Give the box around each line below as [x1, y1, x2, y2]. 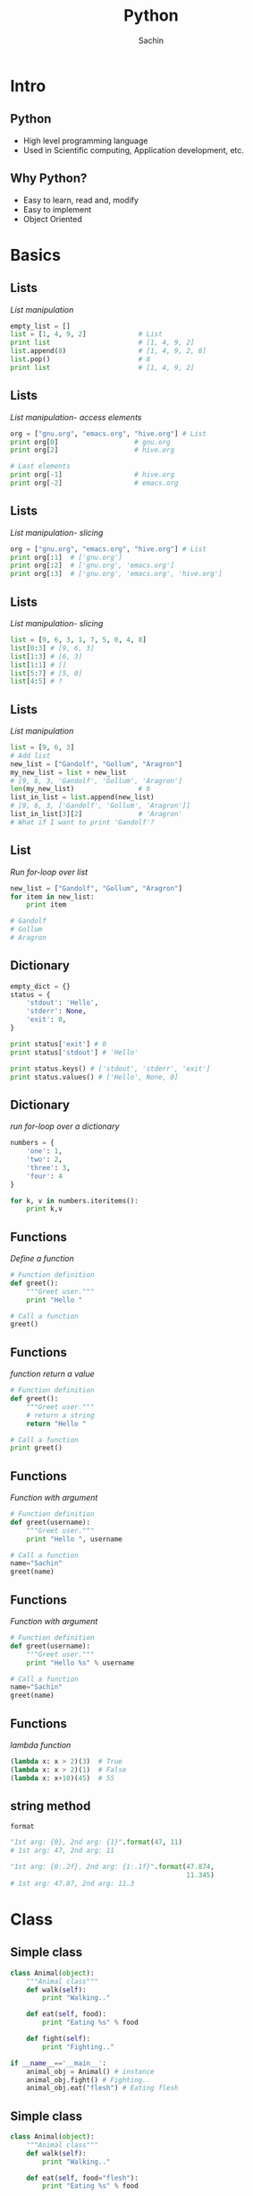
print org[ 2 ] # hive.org [10, 445, 175, 455]
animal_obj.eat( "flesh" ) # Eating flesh [26, 2084, 179, 2093]
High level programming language [22, 135, 148, 146]
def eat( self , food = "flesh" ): [26, 2174, 139, 2183]
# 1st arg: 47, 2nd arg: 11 [10, 1847, 115, 1856]
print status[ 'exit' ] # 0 [10, 1039, 106, 1048]
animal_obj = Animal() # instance [26, 2067, 155, 2076]
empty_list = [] [10, 322, 71, 331]
